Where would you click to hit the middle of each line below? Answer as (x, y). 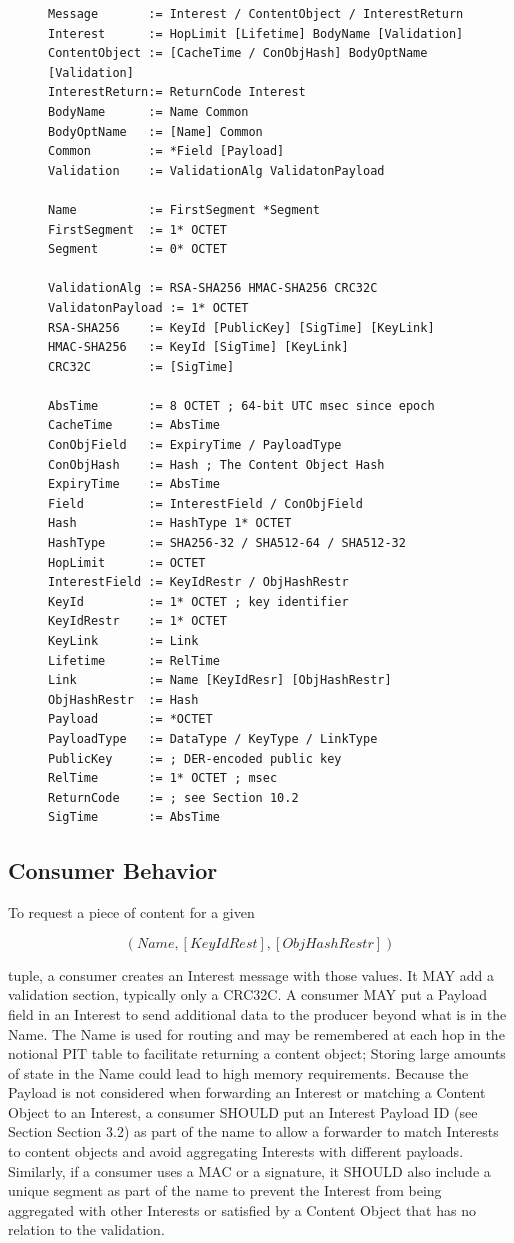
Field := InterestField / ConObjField (205, 503)
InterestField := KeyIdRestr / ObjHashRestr (198, 582)
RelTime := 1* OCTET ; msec (163, 778)
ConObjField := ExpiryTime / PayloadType (195, 445)
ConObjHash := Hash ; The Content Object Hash (216, 464)
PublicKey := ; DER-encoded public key (195, 758)
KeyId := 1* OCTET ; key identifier (198, 601)
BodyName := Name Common (148, 111)
